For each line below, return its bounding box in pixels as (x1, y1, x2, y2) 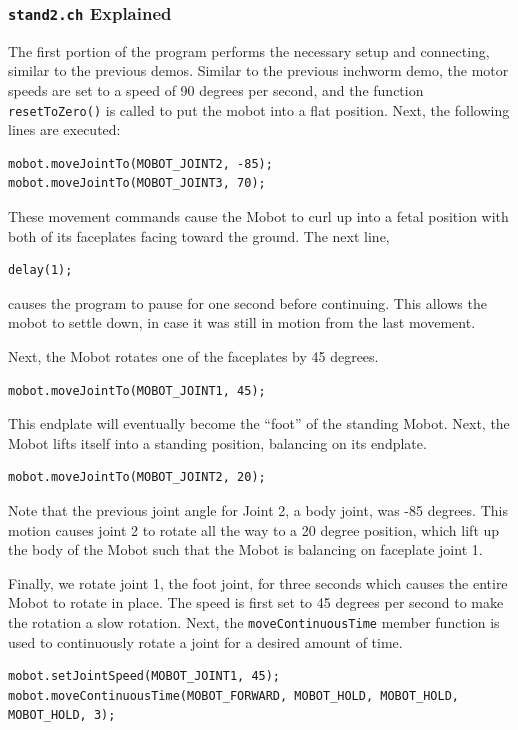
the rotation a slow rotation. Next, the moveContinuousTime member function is (8, 611, 500, 632)
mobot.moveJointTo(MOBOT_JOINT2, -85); (8, 156, 273, 171)
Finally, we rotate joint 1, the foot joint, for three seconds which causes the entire (8, 572, 508, 593)
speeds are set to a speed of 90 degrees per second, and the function (8, 79, 424, 100)
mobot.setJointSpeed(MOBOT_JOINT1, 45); (8, 669, 281, 684)
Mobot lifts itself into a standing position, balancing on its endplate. (8, 432, 427, 453)
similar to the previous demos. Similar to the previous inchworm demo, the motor (8, 60, 509, 81)
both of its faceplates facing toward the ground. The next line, (8, 225, 390, 246)
